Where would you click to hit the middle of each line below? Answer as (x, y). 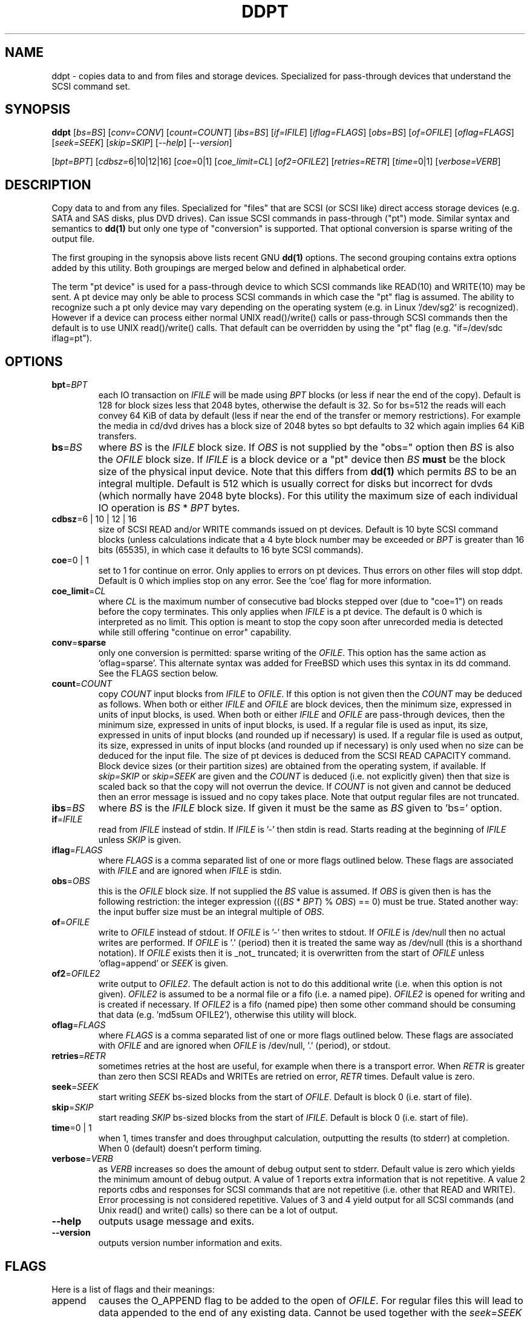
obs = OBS (71, 881)
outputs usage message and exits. (176, 1221)
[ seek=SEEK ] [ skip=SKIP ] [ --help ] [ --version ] (142, 143)
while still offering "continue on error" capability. (195, 632)
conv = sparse (79, 643)
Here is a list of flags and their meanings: (133, 1289)
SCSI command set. (91, 86)
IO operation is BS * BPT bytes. (169, 508)
